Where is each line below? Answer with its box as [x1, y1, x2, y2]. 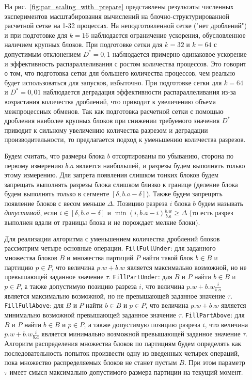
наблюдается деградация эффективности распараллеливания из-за [43, 87, 236, 97]
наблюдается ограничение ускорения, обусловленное [91, 30, 246, 40]
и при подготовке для [4, 30, 67, 40]
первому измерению [4, 160, 63, 170]
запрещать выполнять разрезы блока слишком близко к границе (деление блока [4, 179, 238, 189]
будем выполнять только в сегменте [4, 189, 110, 199]
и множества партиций [67, 253, 134, 263]
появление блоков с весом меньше [4, 198, 105, 208]
